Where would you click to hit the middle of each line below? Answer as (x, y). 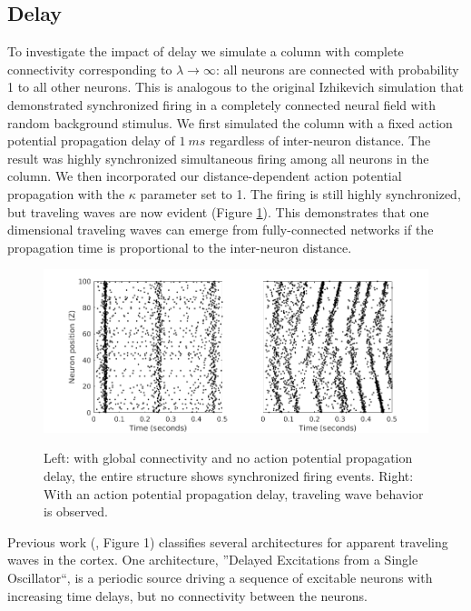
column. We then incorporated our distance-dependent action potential (205, 176)
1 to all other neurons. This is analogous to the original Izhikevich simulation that (235, 87)
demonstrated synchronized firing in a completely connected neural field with (222, 104)
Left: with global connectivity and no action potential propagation (228, 458)
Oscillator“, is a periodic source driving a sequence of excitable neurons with (220, 578)
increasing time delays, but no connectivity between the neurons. (187, 595)
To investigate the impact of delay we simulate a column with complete (206, 51)
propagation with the (66, 193)
